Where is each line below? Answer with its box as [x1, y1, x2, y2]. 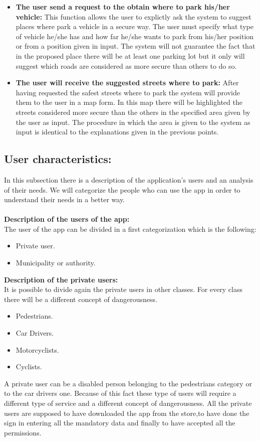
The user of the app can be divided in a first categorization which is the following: [4, 223, 256, 234]
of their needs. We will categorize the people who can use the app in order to [4, 184, 240, 195]
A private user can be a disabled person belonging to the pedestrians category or [4, 378, 252, 388]
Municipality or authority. [16, 257, 96, 268]
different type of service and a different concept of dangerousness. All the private [4, 398, 252, 408]
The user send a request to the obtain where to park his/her [16, 2, 230, 12]
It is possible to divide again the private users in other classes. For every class [4, 284, 242, 295]
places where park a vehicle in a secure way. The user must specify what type [16, 21, 253, 32]
